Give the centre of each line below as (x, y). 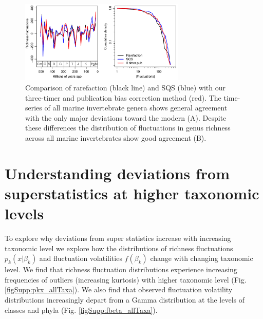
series (34, 108)
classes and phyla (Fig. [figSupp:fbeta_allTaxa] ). (81, 309)
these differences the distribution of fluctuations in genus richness (128, 128)
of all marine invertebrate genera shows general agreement (136, 108)
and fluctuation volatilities (81, 258)
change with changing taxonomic (202, 258)
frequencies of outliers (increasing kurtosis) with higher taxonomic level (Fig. (126, 279)
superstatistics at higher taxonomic (132, 193)
